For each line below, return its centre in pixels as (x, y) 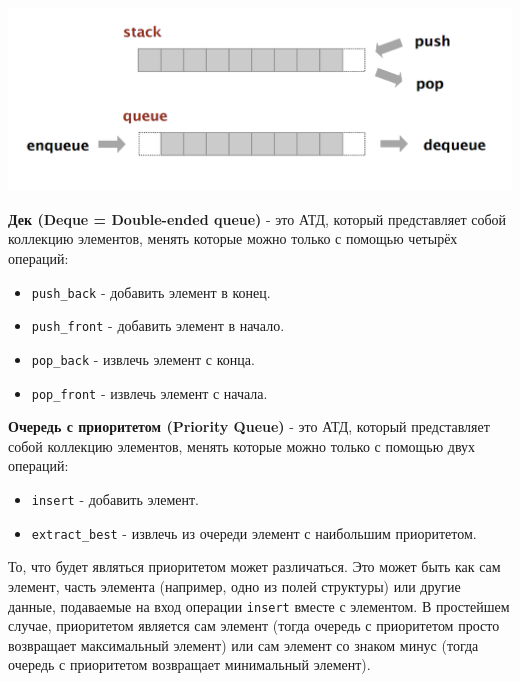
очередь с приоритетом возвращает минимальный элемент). (189, 664)
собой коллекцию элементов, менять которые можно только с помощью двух (242, 445)
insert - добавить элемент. (115, 499)
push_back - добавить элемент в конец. (151, 291)
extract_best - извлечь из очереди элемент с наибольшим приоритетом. (254, 532)
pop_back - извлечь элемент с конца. (143, 358)
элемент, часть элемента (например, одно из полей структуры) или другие (234, 585)
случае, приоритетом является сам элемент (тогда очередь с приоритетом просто (254, 625)
